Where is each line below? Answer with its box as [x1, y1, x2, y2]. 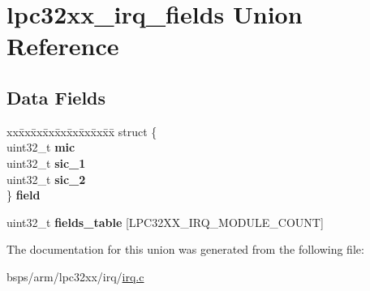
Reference [6, 29, 119, 62]
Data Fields [6, 84, 106, 109]
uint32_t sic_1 [6, 154, 86, 171]
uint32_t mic [6, 139, 75, 156]
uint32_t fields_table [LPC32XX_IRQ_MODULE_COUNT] [6, 213, 324, 230]
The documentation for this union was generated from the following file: [6, 241, 364, 258]
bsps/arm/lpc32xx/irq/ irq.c [6, 267, 144, 285]
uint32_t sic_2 [6, 170, 86, 187]
